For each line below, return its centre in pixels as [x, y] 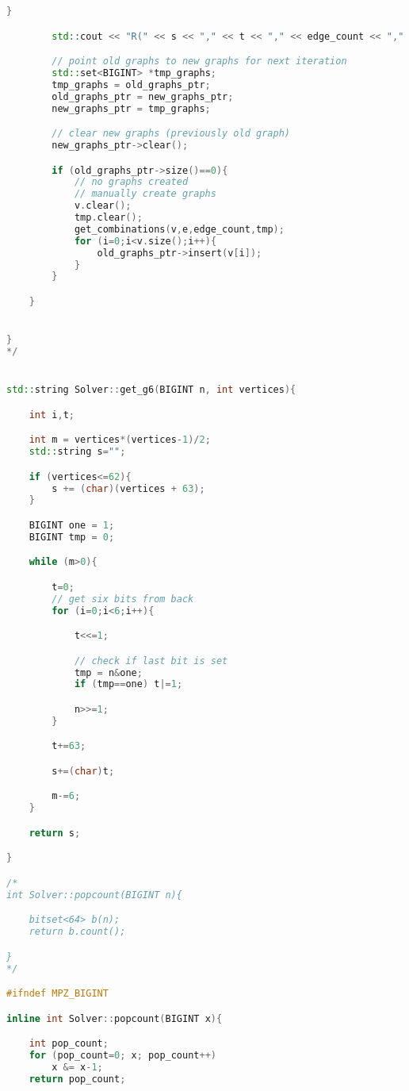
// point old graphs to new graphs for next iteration [199, 61]
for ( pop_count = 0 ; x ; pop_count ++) [122, 1056]
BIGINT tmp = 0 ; [72, 537]
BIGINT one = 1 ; [72, 525]
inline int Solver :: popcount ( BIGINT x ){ [115, 1018]
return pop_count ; [77, 1079]
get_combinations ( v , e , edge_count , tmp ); [179, 229]
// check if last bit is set [151, 661]
